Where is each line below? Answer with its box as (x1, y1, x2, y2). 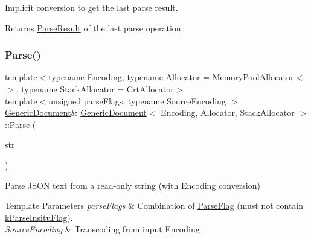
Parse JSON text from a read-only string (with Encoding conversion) (5, 179, 260, 191)
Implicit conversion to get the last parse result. (5, 1, 178, 13)
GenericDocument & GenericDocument (5, 106, 147, 119)
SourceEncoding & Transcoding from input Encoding (5, 223, 200, 235)
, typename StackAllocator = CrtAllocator (16, 83, 174, 95)
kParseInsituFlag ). (5, 211, 73, 223)
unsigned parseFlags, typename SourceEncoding (48, 94, 226, 107)
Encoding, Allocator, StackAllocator (161, 106, 295, 119)
